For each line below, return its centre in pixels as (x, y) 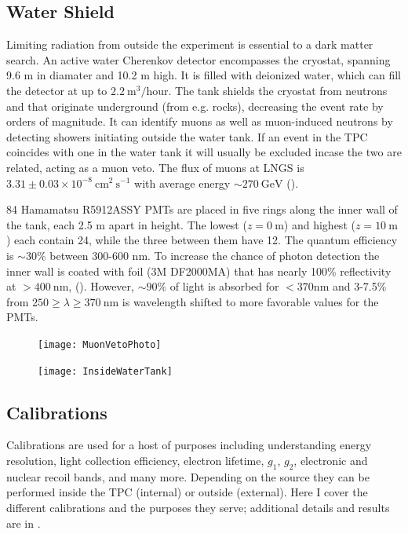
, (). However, (101, 286)
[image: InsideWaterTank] (105, 371)
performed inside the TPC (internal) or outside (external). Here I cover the (187, 492)
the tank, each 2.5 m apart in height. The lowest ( (127, 224)
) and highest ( (319, 224)
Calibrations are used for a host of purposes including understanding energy (189, 445)
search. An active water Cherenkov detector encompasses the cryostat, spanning (199, 59)
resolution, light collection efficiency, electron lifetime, (135, 460)
